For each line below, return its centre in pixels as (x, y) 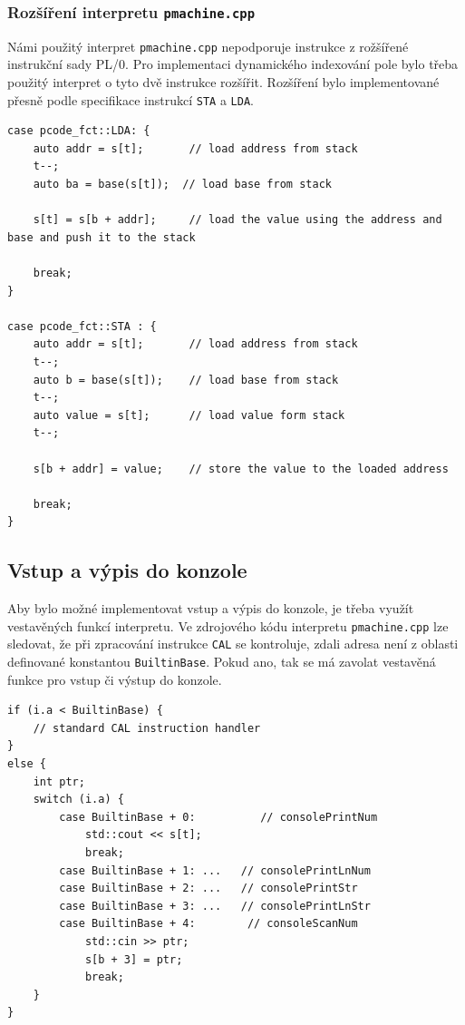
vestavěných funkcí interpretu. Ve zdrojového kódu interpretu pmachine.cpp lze (228, 625)
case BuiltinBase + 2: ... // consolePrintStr (208, 888)
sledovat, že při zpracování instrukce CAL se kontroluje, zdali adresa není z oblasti (233, 644)
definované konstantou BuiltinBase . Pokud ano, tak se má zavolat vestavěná (222, 662)
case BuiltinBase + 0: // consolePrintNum (218, 817)
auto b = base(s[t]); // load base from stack (186, 380)
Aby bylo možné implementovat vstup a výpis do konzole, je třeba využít (211, 608)
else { (27, 764)
